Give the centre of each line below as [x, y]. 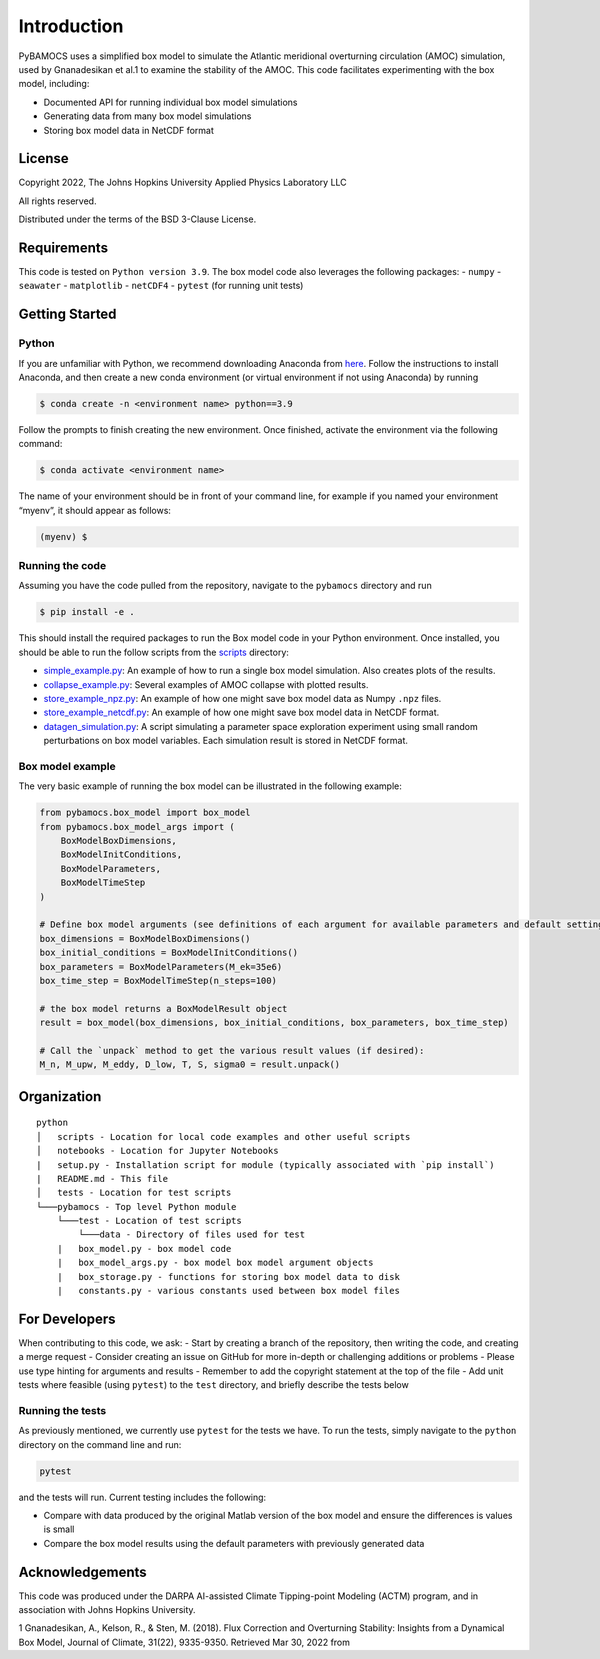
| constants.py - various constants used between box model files [228, 1291]
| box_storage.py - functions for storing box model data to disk [228, 1276]
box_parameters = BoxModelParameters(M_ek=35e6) [161, 966]
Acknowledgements [82, 1571]
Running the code [62, 566]
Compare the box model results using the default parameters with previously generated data [234, 1543]
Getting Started [67, 314]
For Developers [67, 1318]
